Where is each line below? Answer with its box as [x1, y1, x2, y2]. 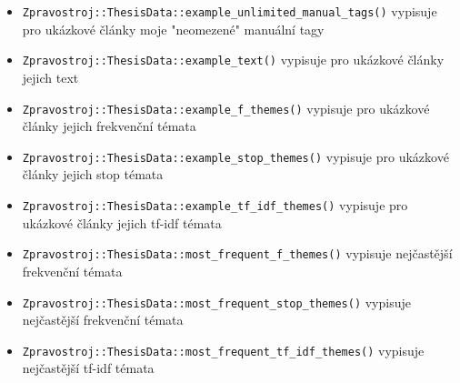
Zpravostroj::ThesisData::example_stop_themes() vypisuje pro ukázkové [22, 146, 449, 166]
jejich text [22, 67, 79, 86]
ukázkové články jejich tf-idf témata [22, 213, 222, 232]
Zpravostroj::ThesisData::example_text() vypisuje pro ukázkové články [22, 50, 445, 69]
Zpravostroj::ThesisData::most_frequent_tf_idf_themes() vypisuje [22, 340, 425, 359]
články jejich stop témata [22, 165, 164, 184]
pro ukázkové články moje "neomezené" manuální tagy [22, 19, 325, 38]
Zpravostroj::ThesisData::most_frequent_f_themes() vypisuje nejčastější [22, 244, 453, 263]
